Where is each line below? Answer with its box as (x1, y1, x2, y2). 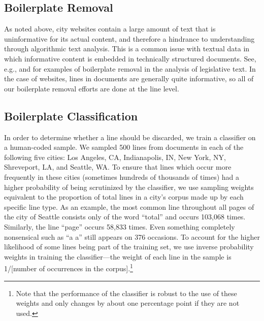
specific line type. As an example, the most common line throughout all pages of (4, 201, 254, 212)
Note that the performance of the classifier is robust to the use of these (16, 287, 237, 298)
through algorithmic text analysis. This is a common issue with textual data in (4, 43, 250, 54)
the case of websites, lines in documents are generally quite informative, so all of (4, 73, 254, 84)
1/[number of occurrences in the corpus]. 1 (4, 262, 133, 273)
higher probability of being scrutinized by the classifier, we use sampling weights (4, 181, 254, 192)
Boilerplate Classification (4, 108, 138, 123)
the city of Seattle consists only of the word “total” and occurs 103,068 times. (4, 211, 246, 222)
